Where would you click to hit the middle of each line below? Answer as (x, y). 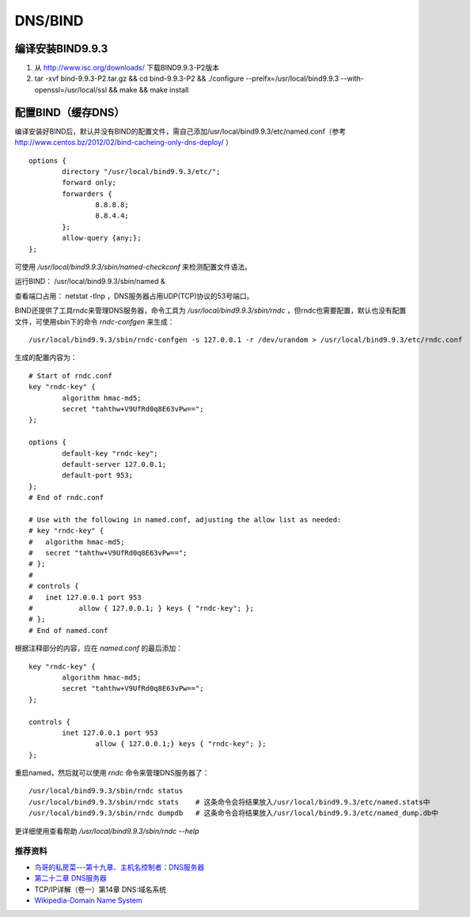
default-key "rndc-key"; (110, 453)
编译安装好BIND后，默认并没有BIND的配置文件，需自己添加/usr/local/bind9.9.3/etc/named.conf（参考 (180, 131)
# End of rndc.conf (66, 498)
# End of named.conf (68, 630)
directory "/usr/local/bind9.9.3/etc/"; (141, 171)
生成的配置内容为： (46, 358)
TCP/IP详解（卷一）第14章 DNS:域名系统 (100, 889)
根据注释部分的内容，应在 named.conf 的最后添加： (99, 648)
